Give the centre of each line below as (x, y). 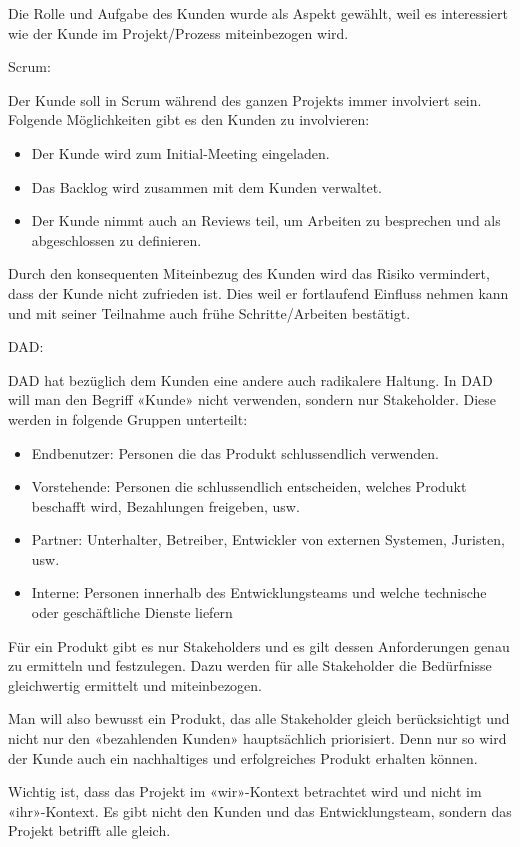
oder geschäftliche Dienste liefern (132, 612)
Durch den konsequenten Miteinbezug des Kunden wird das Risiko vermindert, (249, 273)
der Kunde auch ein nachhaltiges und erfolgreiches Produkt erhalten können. (243, 757)
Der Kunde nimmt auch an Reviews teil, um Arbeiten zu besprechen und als (266, 220)
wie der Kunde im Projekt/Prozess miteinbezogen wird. (178, 32)
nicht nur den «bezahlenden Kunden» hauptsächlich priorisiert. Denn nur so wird (257, 738)
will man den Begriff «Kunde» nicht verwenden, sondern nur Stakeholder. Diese (252, 399)
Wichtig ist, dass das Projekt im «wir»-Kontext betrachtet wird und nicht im (245, 791)
